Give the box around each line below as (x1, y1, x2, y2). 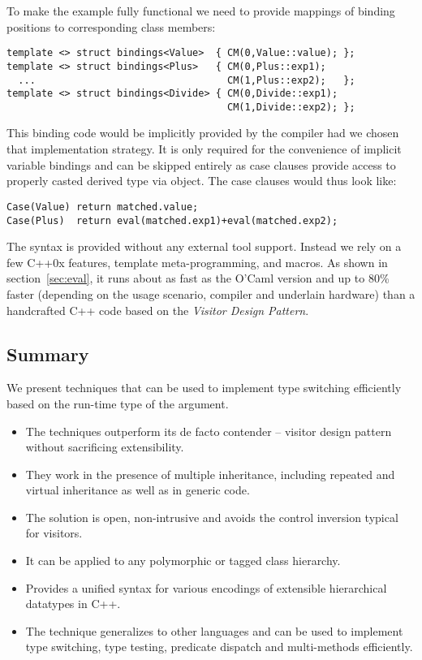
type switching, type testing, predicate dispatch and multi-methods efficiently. (25, 638, 413, 655)
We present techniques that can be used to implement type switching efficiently (6, 379, 402, 396)
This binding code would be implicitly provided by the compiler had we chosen (6, 124, 399, 141)
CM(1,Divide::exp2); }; (227, 101, 355, 113)
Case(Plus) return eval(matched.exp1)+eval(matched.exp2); (6, 214, 338, 226)
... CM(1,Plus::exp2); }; (18, 74, 355, 86)
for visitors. (25, 524, 83, 541)
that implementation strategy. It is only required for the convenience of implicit (6, 140, 402, 157)
